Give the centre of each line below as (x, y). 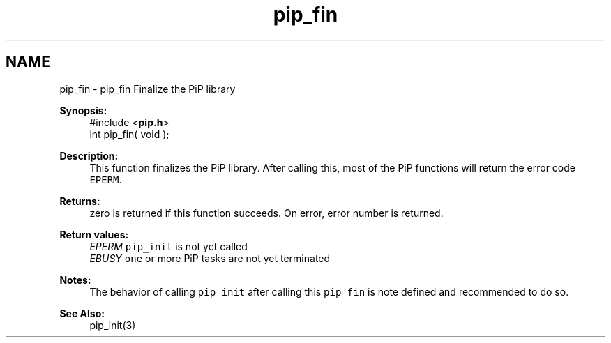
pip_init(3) (113, 325)
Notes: (75, 280)
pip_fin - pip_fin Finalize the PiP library (148, 89)
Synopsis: (83, 110)
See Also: (82, 313)
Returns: (80, 201)
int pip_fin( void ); (129, 134)
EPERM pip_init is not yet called (168, 246)
